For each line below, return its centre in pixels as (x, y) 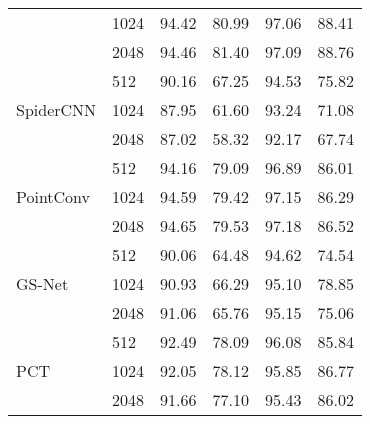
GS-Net (42, 283)
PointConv (53, 196)
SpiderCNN (56, 109)
